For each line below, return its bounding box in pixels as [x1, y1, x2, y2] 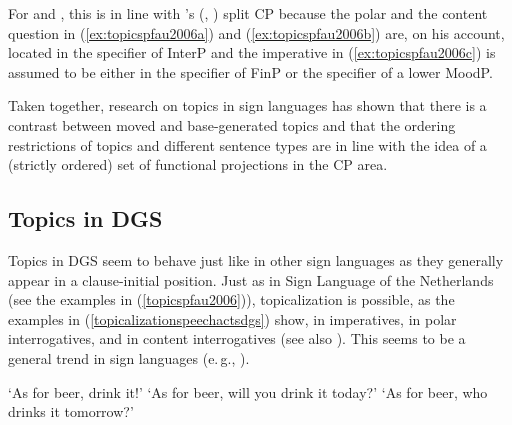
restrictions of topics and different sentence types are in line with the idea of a [8, 134, 487, 155]
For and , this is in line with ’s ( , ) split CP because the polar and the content [8, 3, 488, 23]
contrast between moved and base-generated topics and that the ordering [8, 114, 456, 135]
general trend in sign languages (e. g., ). [8, 347, 250, 368]
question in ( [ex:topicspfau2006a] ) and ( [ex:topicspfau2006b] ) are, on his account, [8, 22, 505, 43]
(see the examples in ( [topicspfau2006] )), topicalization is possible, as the [8, 289, 455, 310]
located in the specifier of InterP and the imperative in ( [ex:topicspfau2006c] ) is [8, 42, 496, 63]
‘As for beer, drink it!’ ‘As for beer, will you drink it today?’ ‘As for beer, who [8, 381, 488, 402]
